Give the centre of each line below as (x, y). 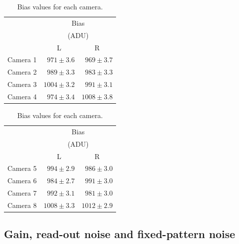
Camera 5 (22, 168)
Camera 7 (22, 193)
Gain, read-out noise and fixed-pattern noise (120, 234)
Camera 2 (22, 72)
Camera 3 (22, 84)
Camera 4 (22, 96)
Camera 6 (22, 181)
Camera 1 (22, 60)
